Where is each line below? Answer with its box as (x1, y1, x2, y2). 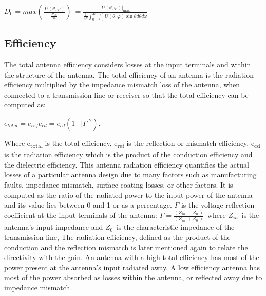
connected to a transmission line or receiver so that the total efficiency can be (4, 89, 249, 100)
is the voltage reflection (181, 199, 255, 210)
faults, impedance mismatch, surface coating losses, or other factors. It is (4, 179, 233, 190)
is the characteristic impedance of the (116, 221, 235, 232)
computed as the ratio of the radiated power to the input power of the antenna (4, 189, 253, 200)
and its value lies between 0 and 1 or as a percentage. (4, 199, 172, 210)
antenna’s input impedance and (4, 221, 103, 232)
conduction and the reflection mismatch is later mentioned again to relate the (4, 242, 248, 252)
